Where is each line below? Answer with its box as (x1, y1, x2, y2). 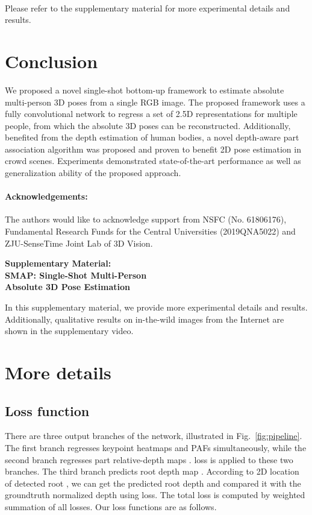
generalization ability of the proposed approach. (5, 166, 181, 179)
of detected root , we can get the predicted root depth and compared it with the (5, 476, 301, 489)
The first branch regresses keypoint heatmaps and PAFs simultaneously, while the (5, 441, 307, 453)
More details (5, 359, 111, 384)
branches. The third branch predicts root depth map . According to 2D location (5, 465, 299, 478)
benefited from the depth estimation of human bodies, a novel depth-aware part (5, 131, 299, 144)
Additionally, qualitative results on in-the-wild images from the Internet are (5, 312, 284, 325)
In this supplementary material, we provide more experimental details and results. (5, 301, 308, 314)
